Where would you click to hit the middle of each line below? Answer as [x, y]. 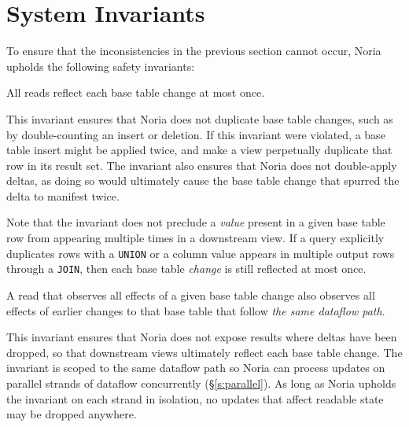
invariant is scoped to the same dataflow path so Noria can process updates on [196, 368]
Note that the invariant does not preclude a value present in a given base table [196, 222]
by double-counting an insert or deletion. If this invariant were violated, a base [196, 134]
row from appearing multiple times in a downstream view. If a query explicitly [195, 238]
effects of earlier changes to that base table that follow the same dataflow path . [196, 310]
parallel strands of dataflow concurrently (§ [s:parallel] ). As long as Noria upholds [201, 383]
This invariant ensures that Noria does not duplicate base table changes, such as [200, 118]
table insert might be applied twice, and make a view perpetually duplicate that [199, 150]
